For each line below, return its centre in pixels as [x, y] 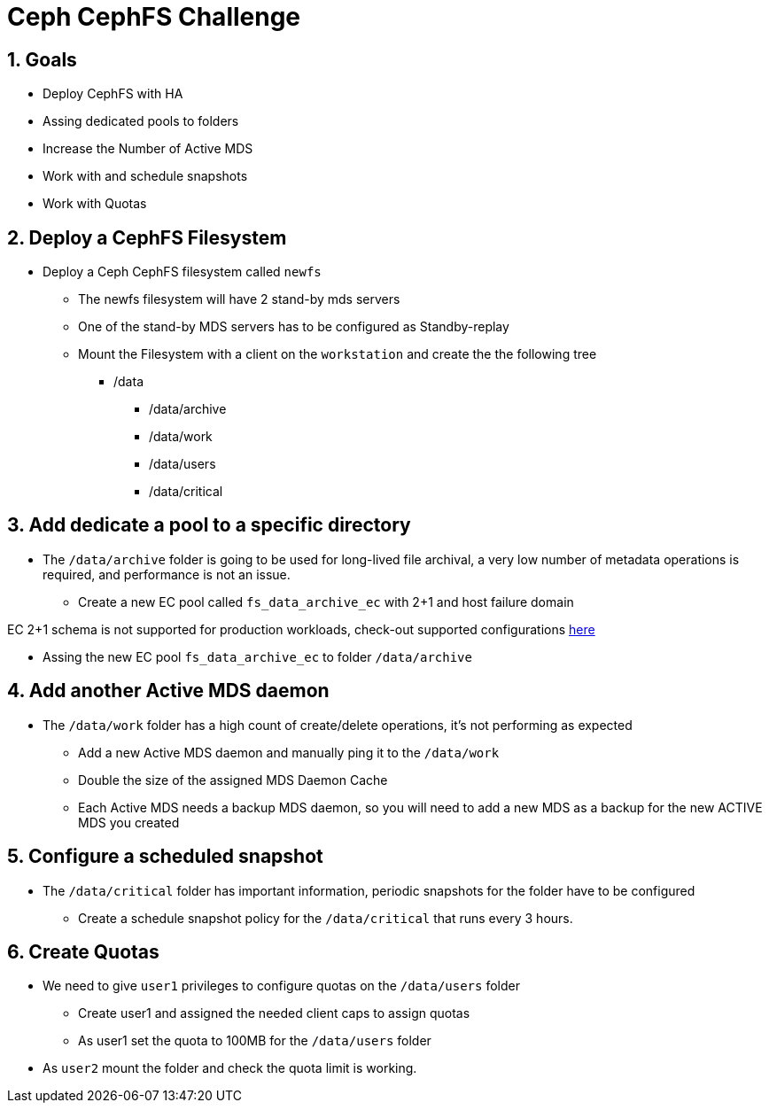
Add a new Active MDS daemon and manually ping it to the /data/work [289, 752]
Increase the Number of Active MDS [148, 149]
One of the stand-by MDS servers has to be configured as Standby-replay [294, 327]
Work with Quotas [95, 204]
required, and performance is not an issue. [167, 574]
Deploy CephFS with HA [113, 94]
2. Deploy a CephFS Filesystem [147, 237]
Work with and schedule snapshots [145, 176]
